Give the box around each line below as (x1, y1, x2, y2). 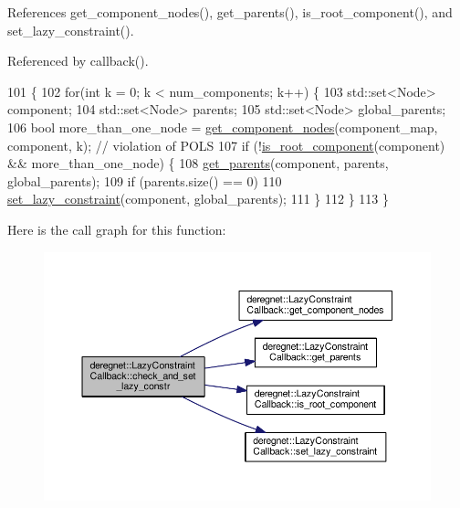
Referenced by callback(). (7, 51, 149, 70)
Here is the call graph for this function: (7, 219, 226, 238)
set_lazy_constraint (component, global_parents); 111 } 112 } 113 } (7, 189, 389, 208)
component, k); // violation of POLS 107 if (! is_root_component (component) (7, 135, 445, 154)
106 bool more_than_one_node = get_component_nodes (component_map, (7, 117, 438, 136)
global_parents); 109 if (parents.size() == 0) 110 (7, 171, 282, 190)
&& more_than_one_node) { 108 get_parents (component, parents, (7, 153, 389, 173)
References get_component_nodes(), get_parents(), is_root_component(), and (7, 3, 453, 21)
